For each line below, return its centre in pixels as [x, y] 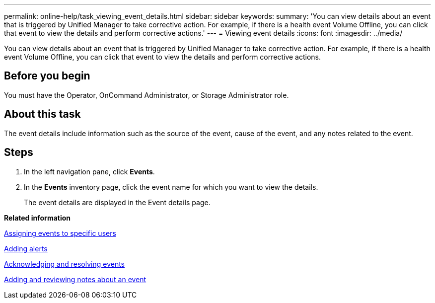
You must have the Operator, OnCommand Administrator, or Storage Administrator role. [146, 95]
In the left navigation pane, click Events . [89, 171]
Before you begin [47, 76]
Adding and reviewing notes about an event [75, 279]
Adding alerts [26, 248]
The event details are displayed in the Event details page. [117, 202]
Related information [37, 218]
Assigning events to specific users [60, 233]
